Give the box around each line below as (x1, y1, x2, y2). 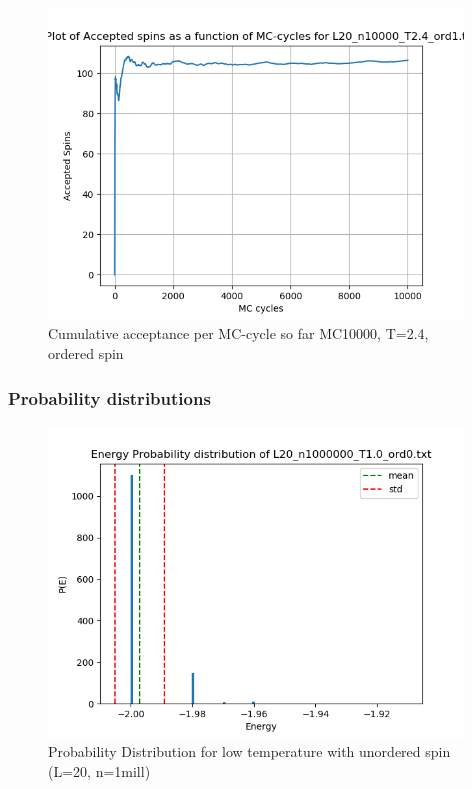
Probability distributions (8, 385, 211, 410)
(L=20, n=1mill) (48, 760, 151, 781)
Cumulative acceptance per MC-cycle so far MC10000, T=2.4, (48, 323, 429, 344)
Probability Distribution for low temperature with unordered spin (48, 741, 451, 762)
